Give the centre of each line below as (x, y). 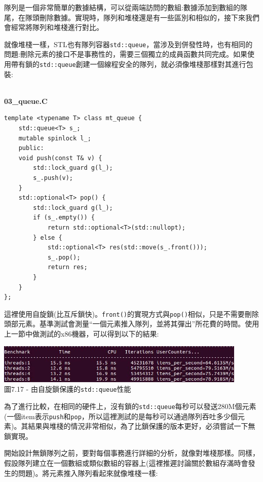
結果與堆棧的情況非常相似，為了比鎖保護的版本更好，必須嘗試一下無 (142, 426)
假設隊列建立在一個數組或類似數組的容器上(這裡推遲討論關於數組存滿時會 (126, 463)
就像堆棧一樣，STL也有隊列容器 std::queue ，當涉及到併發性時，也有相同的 (128, 44)
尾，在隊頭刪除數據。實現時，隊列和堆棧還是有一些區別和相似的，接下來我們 (132, 17)
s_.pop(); (64, 257)
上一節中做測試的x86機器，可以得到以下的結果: (82, 333)
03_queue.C (26, 101)
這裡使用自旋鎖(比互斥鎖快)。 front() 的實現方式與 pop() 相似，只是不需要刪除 (131, 313)
